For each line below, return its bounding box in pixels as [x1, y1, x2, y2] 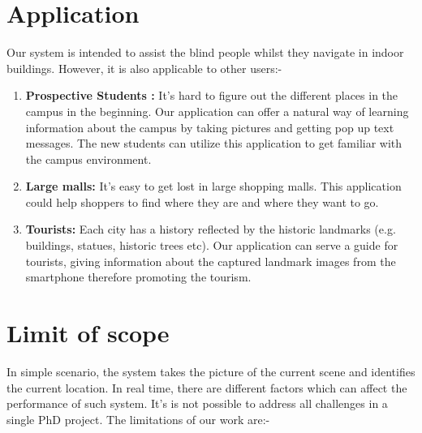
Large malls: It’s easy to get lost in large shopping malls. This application [25, 178, 402, 195]
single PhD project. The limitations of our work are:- [6, 410, 270, 427]
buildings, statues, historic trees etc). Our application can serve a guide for [25, 237, 398, 254]
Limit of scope [6, 316, 170, 349]
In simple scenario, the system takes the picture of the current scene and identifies [6, 362, 416, 379]
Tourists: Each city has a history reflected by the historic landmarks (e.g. [25, 221, 396, 238]
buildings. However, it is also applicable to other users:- [6, 59, 282, 76]
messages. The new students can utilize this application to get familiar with [25, 135, 403, 152]
